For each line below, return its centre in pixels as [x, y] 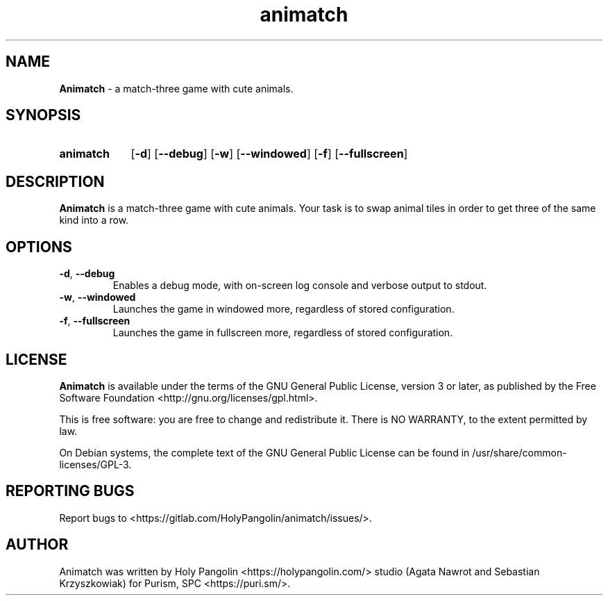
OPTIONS [39, 247]
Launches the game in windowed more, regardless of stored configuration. [284, 309]
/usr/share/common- [520, 452]
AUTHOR [37, 545]
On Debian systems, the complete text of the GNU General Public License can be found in [264, 452]
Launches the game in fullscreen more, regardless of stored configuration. [283, 333]
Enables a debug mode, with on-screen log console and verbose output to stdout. [300, 286]
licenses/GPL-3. [95, 464]
